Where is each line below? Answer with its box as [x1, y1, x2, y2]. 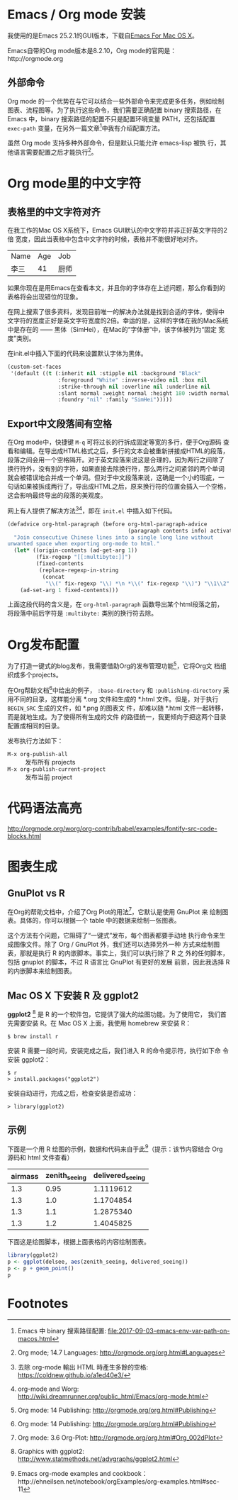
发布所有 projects [25, 757, 76, 766]
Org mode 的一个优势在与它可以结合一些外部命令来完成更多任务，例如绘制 [7, 96, 225, 105]
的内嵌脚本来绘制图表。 [7, 967, 76, 975]
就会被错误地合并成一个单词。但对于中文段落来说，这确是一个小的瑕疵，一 [7, 473, 225, 482]
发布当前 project [25, 772, 73, 781]
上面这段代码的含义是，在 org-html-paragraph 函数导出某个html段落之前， [7, 600, 224, 609]
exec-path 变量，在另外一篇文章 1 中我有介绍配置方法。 [7, 122, 164, 132]
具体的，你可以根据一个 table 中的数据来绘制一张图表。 [19, 916, 181, 925]
